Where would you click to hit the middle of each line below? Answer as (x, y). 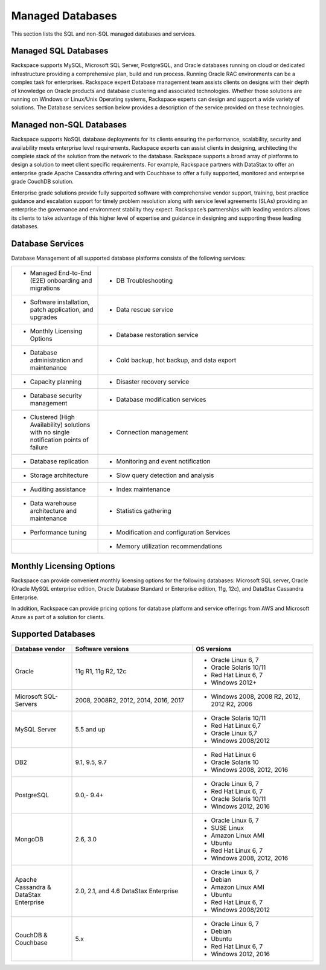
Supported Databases (53, 634)
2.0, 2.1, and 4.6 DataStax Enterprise (127, 891)
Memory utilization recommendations (169, 546)
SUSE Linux (228, 827)
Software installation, (60, 302)
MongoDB (29, 839)
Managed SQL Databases (60, 51)
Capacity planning (56, 382)
